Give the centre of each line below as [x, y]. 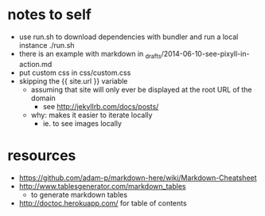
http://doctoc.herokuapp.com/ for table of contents [103, 203]
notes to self [50, 15]
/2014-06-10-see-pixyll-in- [205, 53]
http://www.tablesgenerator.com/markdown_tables [102, 186]
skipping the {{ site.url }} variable [73, 81]
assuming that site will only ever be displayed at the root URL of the [141, 89]
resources [42, 155]
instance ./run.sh [47, 45]
